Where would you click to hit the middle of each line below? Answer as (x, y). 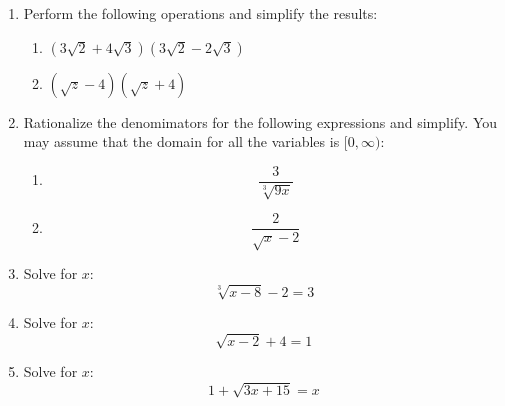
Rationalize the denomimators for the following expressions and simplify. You (260, 121)
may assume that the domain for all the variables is (181, 141)
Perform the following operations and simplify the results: (200, 13)
